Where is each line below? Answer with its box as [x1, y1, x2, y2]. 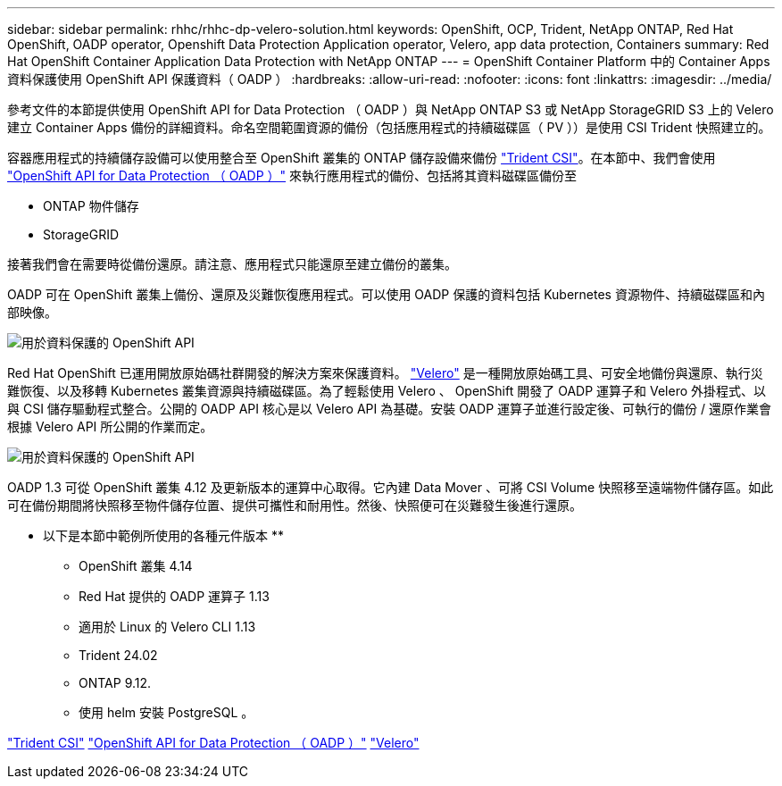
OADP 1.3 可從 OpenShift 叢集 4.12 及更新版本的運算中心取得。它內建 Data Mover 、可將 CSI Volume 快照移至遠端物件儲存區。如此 [7, 480, 774, 495]
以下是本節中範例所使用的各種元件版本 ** [43, 528, 284, 543]
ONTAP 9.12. [79, 675, 152, 690]
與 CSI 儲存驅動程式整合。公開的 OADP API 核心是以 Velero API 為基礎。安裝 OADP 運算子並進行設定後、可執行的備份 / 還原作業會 [7, 401, 771, 416]
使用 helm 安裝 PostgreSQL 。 [79, 705, 254, 720]
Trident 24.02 [79, 648, 158, 663]
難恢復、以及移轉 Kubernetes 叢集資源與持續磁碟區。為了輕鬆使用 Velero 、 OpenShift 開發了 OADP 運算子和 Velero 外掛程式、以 [7, 383, 767, 398]
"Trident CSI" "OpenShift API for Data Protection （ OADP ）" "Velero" [7, 735, 420, 750]
